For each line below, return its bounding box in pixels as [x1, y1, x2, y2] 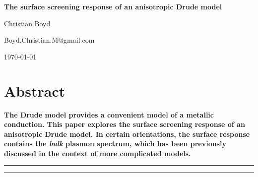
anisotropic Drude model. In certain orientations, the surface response [4, 128, 250, 139]
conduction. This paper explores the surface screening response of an [4, 119, 245, 129]
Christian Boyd [4, 18, 51, 28]
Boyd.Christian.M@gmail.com [4, 35, 95, 45]
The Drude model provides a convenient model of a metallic [4, 109, 214, 119]
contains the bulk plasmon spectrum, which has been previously [4, 138, 226, 149]
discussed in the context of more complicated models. [4, 148, 191, 158]
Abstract [4, 80, 65, 101]
